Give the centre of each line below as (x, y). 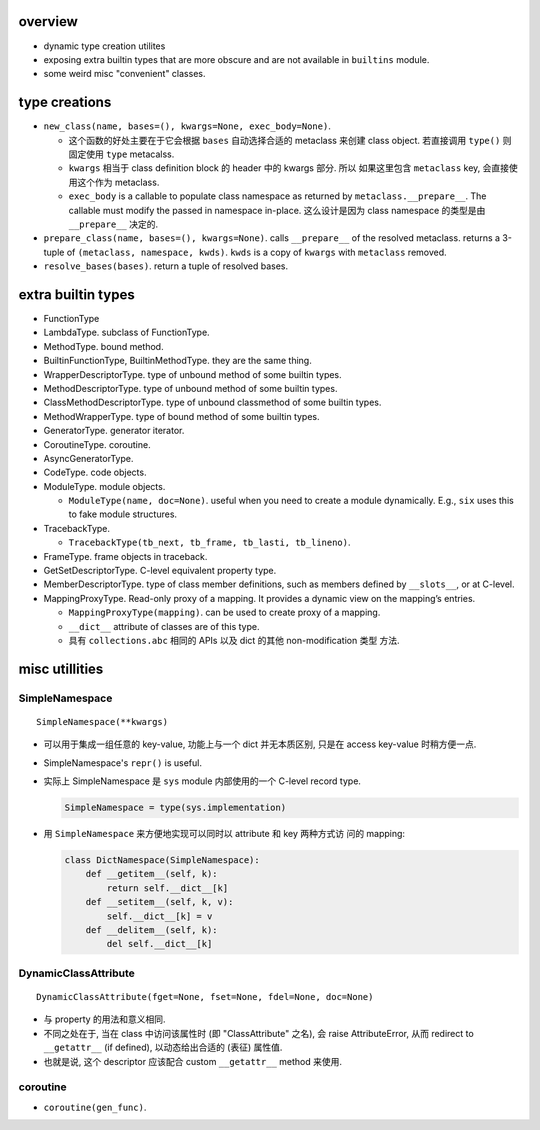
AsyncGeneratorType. (88, 458)
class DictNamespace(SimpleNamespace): (162, 860)
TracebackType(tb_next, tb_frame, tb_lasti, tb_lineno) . (209, 542)
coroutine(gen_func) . (95, 1107)
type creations (65, 102)
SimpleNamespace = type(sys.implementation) (175, 808)
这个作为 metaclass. (118, 182)
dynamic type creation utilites (104, 46)
